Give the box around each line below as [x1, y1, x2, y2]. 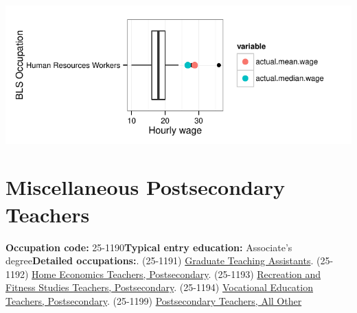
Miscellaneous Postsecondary [5, 173, 285, 201]
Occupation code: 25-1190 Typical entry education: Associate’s [5, 240, 292, 254]
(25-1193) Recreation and [214, 266, 321, 281]
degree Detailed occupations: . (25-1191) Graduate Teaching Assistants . [5, 253, 314, 268]
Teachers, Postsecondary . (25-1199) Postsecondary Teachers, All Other [5, 293, 302, 308]
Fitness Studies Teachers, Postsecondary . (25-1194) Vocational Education [5, 280, 313, 294]
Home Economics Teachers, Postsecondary [32, 266, 209, 281]
